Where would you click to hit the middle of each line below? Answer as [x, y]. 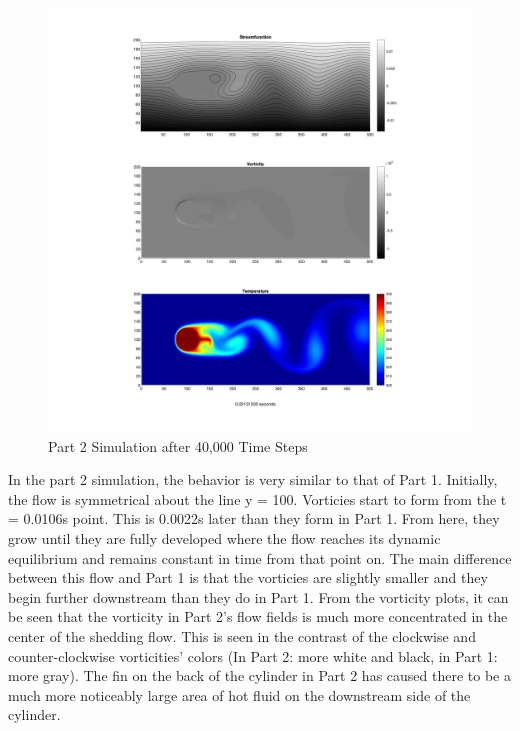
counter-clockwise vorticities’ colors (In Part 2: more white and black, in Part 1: [253, 655]
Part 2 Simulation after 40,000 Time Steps [178, 445]
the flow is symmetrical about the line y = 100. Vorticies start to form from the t [257, 498]
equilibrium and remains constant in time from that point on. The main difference [260, 557]
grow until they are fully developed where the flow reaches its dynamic [224, 537]
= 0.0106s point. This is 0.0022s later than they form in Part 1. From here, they [254, 518]
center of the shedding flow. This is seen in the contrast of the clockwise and [242, 635]
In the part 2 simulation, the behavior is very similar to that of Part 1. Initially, [253, 479]
